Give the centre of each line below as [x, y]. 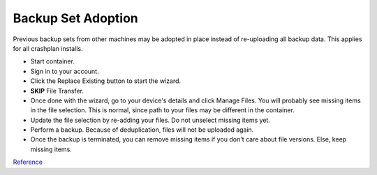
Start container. [52, 61]
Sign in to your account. [65, 71]
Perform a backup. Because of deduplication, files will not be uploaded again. [142, 130]
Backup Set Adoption [76, 18]
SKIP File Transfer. [57, 91]
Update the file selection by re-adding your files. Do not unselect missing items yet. [150, 120]
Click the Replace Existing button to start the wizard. [106, 81]
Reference [28, 162]
